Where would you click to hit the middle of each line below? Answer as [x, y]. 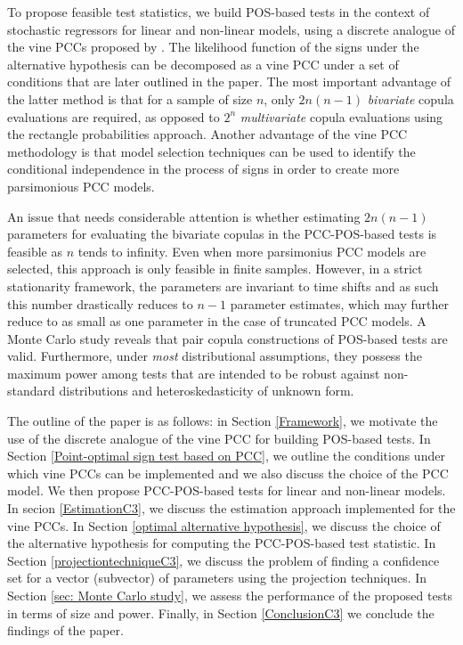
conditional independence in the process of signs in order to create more [203, 169]
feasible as [35, 251]
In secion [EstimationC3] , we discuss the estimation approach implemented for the [231, 508]
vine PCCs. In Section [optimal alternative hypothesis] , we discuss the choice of [224, 525]
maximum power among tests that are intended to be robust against [194, 373]
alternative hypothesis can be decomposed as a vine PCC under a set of [203, 64]
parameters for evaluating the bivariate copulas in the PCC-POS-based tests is [222, 234]
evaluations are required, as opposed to [114, 116]
